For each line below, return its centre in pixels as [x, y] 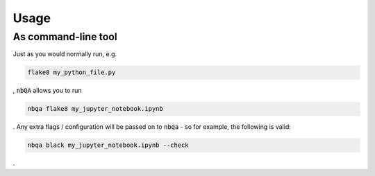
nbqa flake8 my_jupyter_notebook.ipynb [95, 109]
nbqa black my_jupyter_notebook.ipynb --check [108, 145]
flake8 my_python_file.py [72, 72]
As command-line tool [65, 37]
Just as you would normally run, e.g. [65, 54]
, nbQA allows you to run [48, 91]
